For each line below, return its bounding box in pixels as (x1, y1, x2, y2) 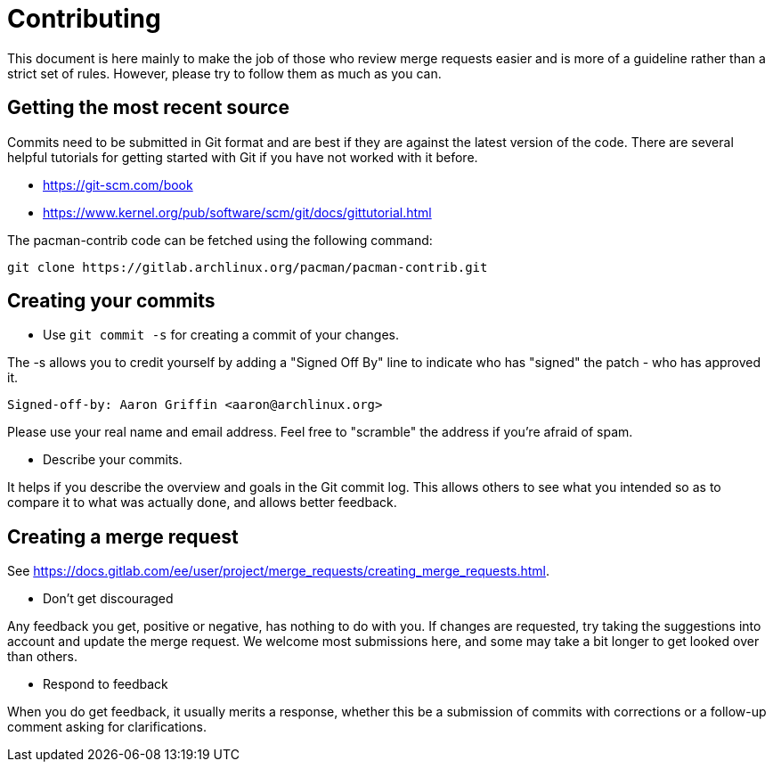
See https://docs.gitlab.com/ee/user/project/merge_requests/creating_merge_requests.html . (7, 563, 550, 579)
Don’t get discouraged (43, 591, 174, 607)
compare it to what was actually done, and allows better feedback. (7, 495, 397, 511)
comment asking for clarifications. (7, 719, 207, 735)
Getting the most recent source (7, 96, 289, 119)
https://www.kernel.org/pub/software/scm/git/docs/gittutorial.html (43, 204, 432, 220)
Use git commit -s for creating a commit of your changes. (43, 327, 399, 343)
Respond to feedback (43, 676, 168, 692)
